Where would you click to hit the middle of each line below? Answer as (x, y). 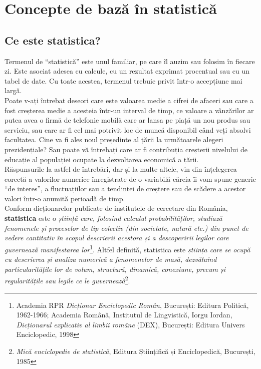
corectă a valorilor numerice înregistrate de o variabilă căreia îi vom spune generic (130, 178)
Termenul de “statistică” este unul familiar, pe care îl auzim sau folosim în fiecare (130, 61)
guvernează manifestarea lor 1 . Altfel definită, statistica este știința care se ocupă (127, 248)
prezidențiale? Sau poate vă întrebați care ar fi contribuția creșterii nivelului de (126, 149)
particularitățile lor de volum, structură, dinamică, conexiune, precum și (115, 269)
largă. (13, 90)
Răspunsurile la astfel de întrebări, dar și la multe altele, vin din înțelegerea (121, 169)
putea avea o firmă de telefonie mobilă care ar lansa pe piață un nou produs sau (127, 120)
